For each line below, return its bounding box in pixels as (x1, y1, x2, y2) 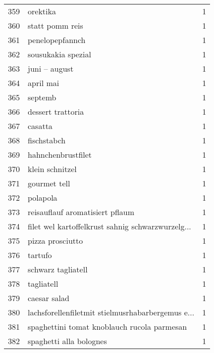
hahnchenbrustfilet (28, 149, 92, 160)
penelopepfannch (28, 34, 86, 45)
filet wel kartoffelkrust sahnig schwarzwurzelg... (28, 221, 191, 232)
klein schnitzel (28, 163, 77, 175)
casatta (28, 120, 53, 132)
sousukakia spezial (28, 48, 91, 60)
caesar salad (28, 292, 69, 304)
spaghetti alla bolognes (28, 335, 107, 347)
